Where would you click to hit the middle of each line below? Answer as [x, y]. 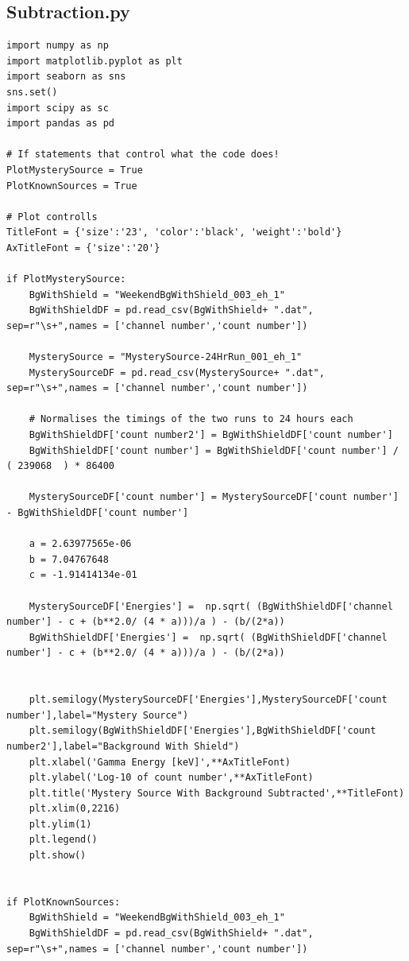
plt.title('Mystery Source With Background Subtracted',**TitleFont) [217, 793]
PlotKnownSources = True [72, 186]
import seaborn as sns [66, 77]
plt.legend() [63, 840]
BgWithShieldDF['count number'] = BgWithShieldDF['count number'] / [214, 450]
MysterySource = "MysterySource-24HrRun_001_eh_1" [166, 357]
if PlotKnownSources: [64, 902]
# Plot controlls [52, 217]
